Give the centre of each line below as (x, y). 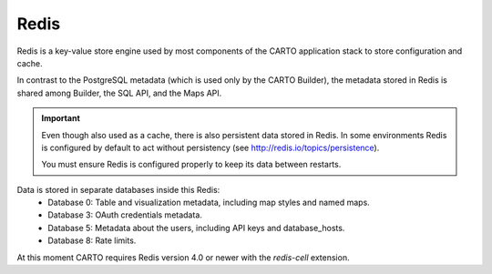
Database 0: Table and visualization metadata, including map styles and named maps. (209, 203)
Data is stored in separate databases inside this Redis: (118, 189)
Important (61, 118)
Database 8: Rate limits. (92, 240)
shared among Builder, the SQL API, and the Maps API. (119, 93)
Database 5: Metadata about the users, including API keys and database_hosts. (196, 228)
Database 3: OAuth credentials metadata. (125, 215)
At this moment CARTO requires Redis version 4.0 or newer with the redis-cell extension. (183, 257)
